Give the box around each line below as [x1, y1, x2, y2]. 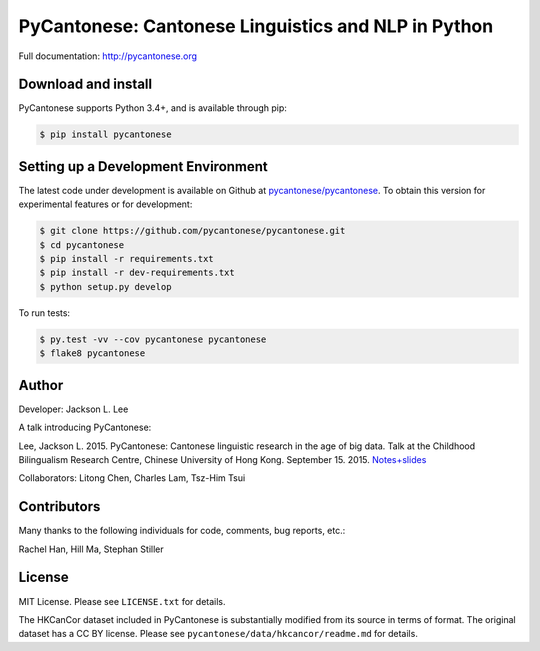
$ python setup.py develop [39, 281, 172, 292]
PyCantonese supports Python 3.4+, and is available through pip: [18, 102, 287, 114]
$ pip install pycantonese [39, 129, 172, 140]
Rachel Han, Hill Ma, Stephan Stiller [18, 543, 164, 555]
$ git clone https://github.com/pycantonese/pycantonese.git [39, 225, 346, 237]
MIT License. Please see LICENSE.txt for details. [18, 595, 226, 607]
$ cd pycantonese [39, 239, 125, 250]
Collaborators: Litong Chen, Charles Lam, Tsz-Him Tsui [18, 472, 246, 484]
